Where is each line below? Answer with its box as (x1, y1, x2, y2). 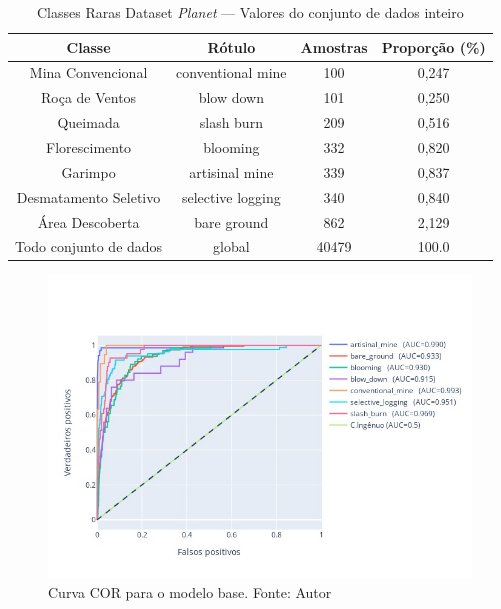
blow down (198, 87, 264, 108)
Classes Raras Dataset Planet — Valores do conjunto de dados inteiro (36, 2, 464, 22)
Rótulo (207, 36, 256, 57)
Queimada (57, 112, 120, 133)
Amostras (300, 36, 368, 57)
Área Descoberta (37, 211, 140, 232)
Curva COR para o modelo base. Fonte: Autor (48, 581, 332, 602)
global (213, 236, 250, 257)
